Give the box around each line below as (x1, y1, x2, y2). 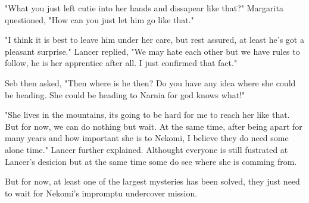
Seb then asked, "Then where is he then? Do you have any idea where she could (5, 76, 296, 89)
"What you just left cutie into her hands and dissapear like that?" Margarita (5, 2, 283, 14)
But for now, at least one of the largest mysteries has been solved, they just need (5, 175, 300, 188)
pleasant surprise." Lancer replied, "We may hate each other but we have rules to (5, 45, 300, 57)
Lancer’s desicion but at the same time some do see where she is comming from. (5, 155, 297, 167)
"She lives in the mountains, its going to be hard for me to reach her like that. (5, 108, 290, 121)
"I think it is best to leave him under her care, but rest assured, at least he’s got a (5, 33, 304, 46)
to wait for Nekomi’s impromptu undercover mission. (5, 186, 198, 199)
